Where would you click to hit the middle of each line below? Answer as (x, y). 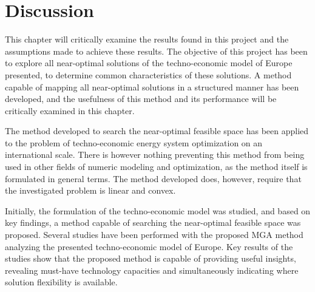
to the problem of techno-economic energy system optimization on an (134, 142)
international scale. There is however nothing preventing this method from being (155, 154)
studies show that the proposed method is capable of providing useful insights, (151, 258)
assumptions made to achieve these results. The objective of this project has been (156, 51)
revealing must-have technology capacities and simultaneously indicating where (152, 270)
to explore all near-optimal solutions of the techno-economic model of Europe (149, 63)
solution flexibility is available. (61, 282)
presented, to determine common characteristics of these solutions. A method (148, 74)
